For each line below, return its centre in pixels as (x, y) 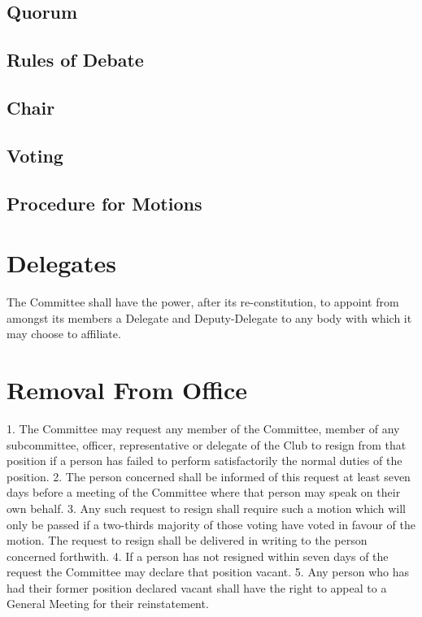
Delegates (61, 263)
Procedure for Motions (104, 203)
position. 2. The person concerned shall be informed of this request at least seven (209, 476)
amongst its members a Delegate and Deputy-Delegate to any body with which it (209, 317)
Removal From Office (127, 389)
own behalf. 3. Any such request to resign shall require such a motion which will (206, 508)
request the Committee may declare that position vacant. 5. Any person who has (208, 572)
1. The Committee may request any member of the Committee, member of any (203, 428)
